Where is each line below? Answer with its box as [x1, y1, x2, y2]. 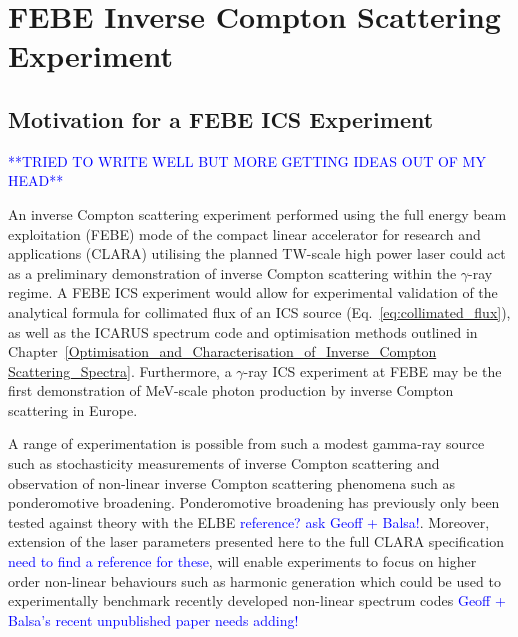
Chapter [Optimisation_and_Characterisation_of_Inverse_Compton [8, 341, 437, 362]
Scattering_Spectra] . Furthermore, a [8, 360, 232, 381]
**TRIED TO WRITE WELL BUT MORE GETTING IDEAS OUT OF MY [8, 150, 486, 171]
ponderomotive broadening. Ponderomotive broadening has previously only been [8, 492, 500, 513]
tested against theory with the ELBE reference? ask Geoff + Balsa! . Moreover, [8, 511, 490, 532]
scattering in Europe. [8, 399, 138, 420]
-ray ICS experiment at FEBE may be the [243, 360, 502, 381]
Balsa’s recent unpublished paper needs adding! [8, 609, 299, 630]
